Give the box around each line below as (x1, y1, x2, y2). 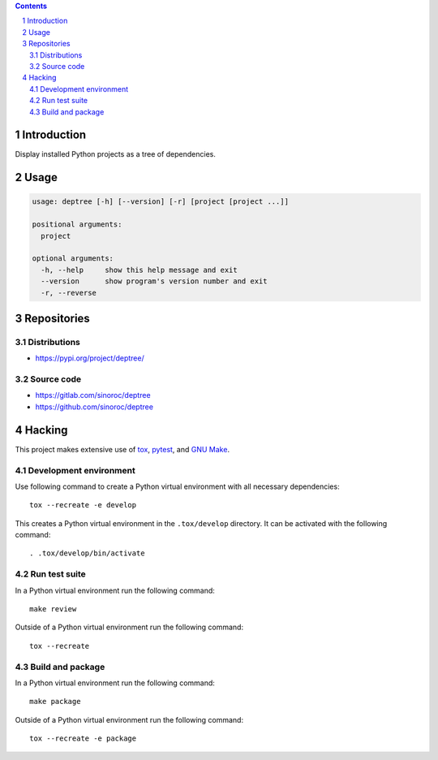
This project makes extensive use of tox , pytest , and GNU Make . (15, 444, 230, 454)
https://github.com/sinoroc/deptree (35, 402, 154, 412)
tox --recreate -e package (29, 734, 137, 743)
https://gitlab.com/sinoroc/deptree (35, 391, 151, 400)
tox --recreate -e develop (29, 500, 137, 510)
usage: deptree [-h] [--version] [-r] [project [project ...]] (32, 197, 290, 206)
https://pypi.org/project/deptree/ (35, 353, 145, 363)
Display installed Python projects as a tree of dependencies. (15, 149, 217, 159)
